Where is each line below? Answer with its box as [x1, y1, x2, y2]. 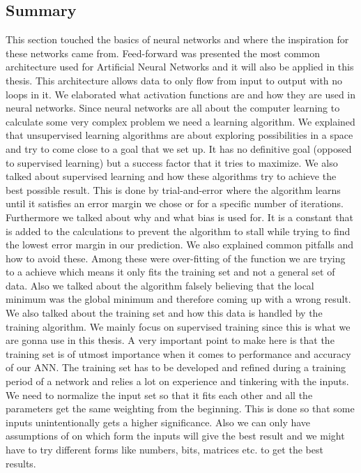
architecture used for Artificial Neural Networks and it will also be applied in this [6, 59, 354, 74]
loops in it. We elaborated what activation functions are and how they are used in [6, 87, 356, 101]
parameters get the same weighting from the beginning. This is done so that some [6, 401, 355, 416]
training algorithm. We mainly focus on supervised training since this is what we [6, 319, 351, 333]
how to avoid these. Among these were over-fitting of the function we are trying [6, 250, 346, 265]
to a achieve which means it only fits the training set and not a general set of [6, 264, 335, 279]
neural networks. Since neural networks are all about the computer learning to [6, 100, 340, 115]
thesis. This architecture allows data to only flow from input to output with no [6, 73, 343, 87]
